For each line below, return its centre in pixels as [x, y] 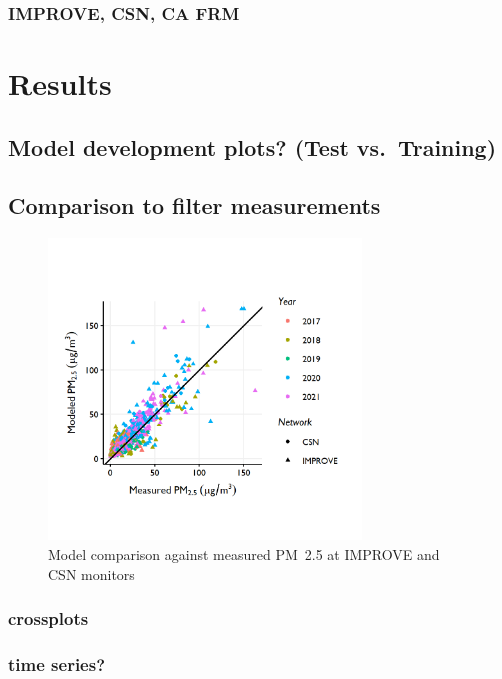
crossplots [48, 618]
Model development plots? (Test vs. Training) [252, 146]
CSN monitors [91, 573]
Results [60, 83]
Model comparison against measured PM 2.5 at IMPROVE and [244, 553]
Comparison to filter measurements [194, 205]
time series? [57, 663]
